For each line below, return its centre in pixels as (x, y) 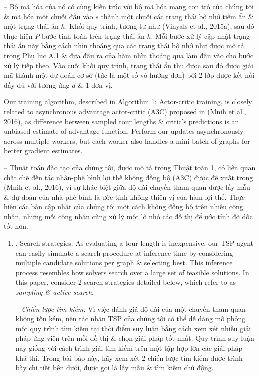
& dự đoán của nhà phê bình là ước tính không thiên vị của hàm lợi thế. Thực (124, 197)
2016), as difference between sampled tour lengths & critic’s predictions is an (122, 121)
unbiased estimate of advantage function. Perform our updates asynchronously (124, 131)
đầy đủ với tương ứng (37, 85)
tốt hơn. (16, 226)
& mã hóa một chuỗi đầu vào (49, 16)
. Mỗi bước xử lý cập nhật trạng (200, 36)
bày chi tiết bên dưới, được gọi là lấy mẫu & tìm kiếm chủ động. (115, 368)
